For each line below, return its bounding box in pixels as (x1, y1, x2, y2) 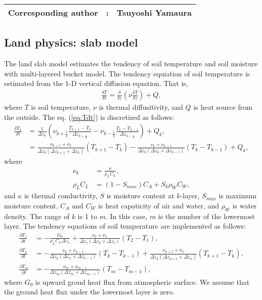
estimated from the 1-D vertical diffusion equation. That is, (4, 78, 188, 89)
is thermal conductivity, (24, 190, 98, 201)
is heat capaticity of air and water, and (98, 200, 220, 210)
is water (232, 200, 257, 210)
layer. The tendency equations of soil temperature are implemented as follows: (4, 221, 246, 231)
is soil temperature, (31, 102, 91, 112)
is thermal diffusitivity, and (99, 102, 183, 112)
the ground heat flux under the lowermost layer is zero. (4, 286, 175, 297)
